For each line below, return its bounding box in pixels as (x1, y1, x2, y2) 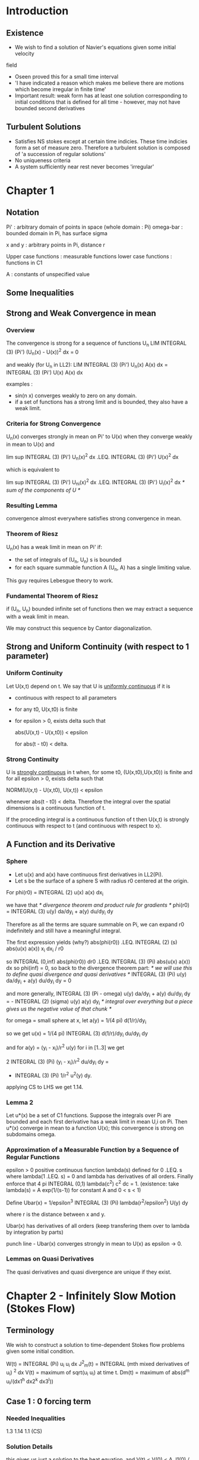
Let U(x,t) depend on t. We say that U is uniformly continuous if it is (6, 682, 170, 690)
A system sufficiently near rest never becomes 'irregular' (14, 163, 154, 170)
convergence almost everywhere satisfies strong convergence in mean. (6, 515, 182, 522)
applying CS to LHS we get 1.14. (6, 1083, 84, 1090)
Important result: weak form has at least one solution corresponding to (14, 92, 188, 99)
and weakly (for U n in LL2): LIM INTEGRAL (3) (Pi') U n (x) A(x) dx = (6, 361, 168, 370)
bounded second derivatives (14, 105, 85, 111)
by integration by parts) (6, 1228, 64, 1236)
